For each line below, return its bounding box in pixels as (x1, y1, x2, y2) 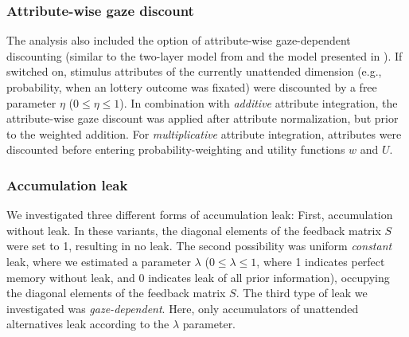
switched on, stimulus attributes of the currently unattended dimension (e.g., (6, 63, 382, 80)
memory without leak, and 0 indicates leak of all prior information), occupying (6, 268, 390, 285)
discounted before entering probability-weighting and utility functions (6, 141, 345, 158)
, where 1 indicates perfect (256, 253, 385, 269)
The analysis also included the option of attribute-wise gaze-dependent (6, 32, 351, 49)
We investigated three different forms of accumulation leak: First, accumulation (6, 206, 393, 223)
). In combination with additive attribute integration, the (119, 94, 398, 111)
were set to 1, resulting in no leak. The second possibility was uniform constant (6, 237, 392, 254)
